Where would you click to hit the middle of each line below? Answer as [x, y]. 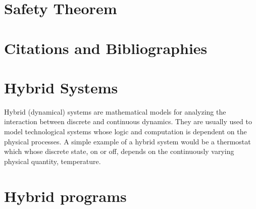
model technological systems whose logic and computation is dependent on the [125, 132]
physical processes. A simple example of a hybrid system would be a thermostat [127, 141]
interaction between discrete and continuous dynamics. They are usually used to [128, 121]
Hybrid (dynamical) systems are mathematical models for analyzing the [115, 111]
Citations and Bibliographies [106, 48]
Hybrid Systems [61, 87]
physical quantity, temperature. [53, 161]
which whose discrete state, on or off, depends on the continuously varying [119, 151]
